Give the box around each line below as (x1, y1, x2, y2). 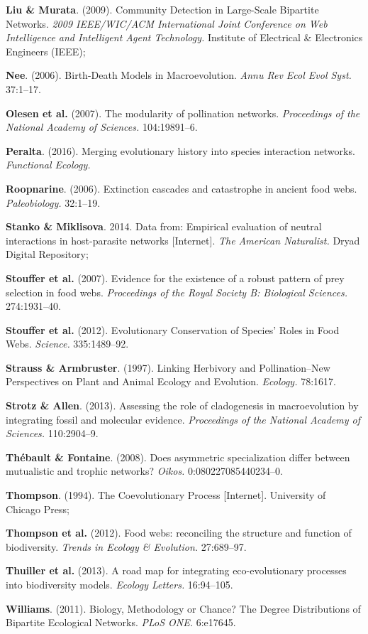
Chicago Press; (6, 501, 69, 516)
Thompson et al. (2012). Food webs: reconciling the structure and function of (6, 525, 352, 540)
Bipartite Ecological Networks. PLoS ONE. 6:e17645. (6, 615, 236, 630)
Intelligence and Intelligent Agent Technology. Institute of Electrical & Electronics (6, 30, 363, 45)
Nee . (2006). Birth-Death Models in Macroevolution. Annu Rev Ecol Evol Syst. (6, 68, 352, 82)
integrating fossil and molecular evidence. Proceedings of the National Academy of (6, 412, 360, 426)
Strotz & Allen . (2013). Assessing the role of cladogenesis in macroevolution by (6, 398, 359, 413)
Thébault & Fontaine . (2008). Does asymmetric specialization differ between (6, 449, 350, 464)
